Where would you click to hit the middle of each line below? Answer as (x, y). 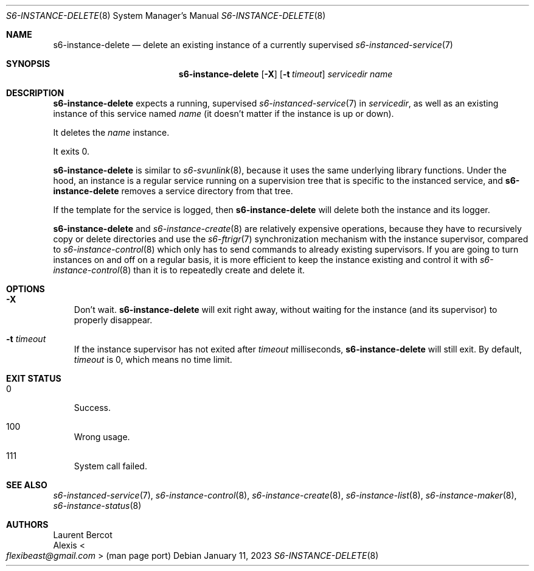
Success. (92, 408)
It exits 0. (71, 151)
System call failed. (110, 466)
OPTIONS (26, 289)
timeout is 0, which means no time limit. (153, 359)
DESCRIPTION (35, 93)
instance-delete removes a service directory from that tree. (173, 191)
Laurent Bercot (83, 535)
